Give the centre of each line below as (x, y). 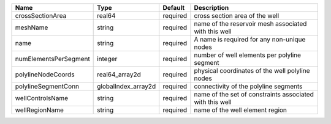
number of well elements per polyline (248, 55)
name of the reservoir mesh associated (250, 24)
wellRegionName (40, 110)
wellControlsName (42, 98)
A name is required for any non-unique (250, 39)
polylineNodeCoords (45, 75)
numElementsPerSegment (52, 59)
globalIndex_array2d (127, 86)
